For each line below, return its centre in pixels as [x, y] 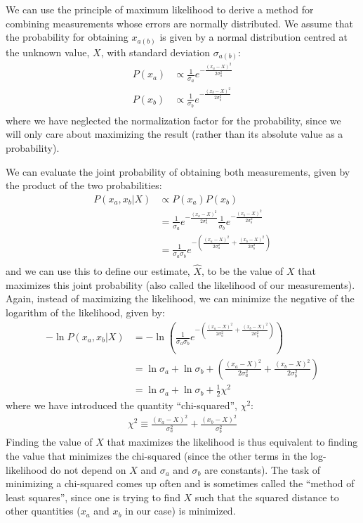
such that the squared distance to [267, 497]
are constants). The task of [262, 469]
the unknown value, [48, 52]
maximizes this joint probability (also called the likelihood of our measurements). [180, 284]
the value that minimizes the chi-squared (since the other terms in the [157, 455]
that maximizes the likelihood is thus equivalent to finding [232, 442]
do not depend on [88, 469]
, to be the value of [243, 271]
